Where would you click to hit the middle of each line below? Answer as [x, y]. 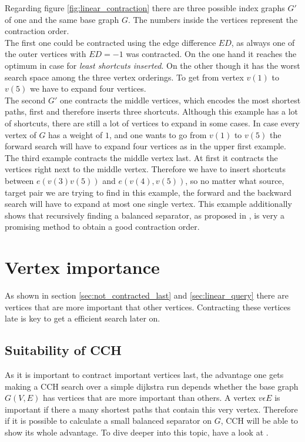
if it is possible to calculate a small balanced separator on [108, 421]
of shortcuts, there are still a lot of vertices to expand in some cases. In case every [152, 123]
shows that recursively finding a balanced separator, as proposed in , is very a [145, 215]
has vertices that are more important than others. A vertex [149, 398]
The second [25, 100]
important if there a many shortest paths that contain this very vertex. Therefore [151, 409]
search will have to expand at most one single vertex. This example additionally [148, 204]
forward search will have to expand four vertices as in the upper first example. [145, 146]
